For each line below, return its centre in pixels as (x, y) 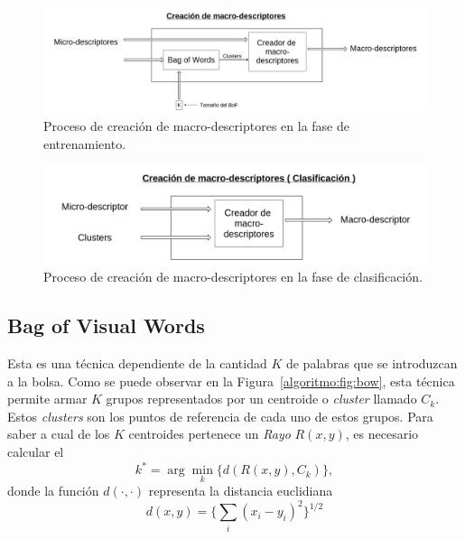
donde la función (53, 491)
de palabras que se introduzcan (372, 363)
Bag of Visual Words (106, 325)
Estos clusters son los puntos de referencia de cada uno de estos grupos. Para (220, 416)
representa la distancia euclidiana (241, 491)
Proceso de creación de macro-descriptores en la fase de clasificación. (233, 277)
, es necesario (382, 434)
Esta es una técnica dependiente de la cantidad (137, 363)
